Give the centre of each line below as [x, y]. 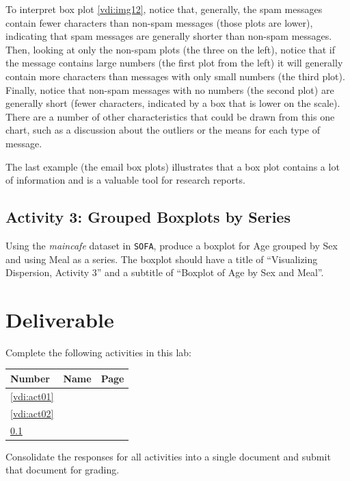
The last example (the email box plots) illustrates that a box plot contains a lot [173, 166]
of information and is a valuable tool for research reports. [125, 180]
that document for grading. [63, 470]
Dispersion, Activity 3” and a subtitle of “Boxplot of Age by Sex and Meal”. [165, 272]
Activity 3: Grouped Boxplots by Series [148, 217]
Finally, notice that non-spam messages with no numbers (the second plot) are [170, 89]
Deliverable [60, 319]
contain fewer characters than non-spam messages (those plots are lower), [159, 22]
